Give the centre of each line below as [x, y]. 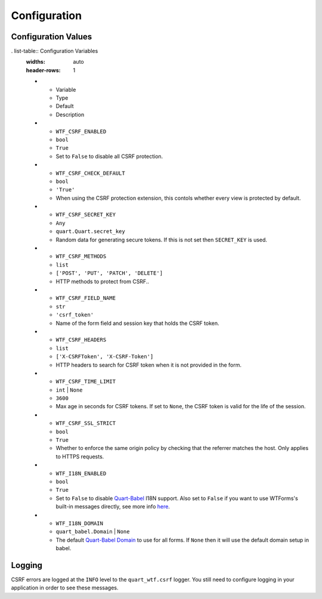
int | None [69, 390]
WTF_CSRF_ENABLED [81, 131]
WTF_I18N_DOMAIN [80, 523]
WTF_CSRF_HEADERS [81, 340]
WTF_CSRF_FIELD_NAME [86, 298]
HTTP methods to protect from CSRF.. [102, 281]
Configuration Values [52, 37]
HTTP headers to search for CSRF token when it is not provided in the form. [148, 365]
